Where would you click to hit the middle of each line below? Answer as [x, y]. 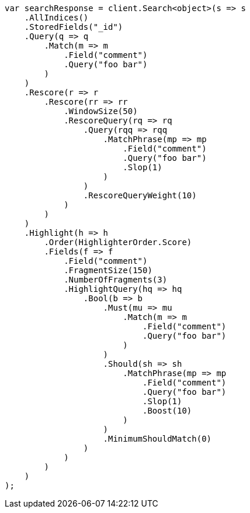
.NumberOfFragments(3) [116, 280]
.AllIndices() [56, 18]
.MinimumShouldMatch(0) [157, 439]
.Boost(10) [167, 411]
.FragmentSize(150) [108, 270]
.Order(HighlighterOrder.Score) [118, 242]
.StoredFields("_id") [74, 27]
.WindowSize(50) [101, 111]
